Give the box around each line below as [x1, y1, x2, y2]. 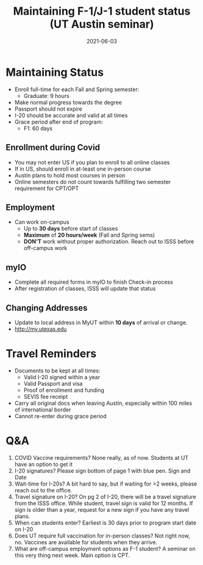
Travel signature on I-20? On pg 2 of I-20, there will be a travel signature [14, 493, 196, 500]
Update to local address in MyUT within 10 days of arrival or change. [14, 319, 188, 326]
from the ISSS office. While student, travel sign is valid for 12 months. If [14, 500, 193, 507]
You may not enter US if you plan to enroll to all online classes [14, 158, 170, 166]
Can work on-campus [14, 218, 69, 226]
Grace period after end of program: [14, 118, 103, 125]
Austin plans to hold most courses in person [14, 171, 126, 179]
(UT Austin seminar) [49, 17, 154, 31]
